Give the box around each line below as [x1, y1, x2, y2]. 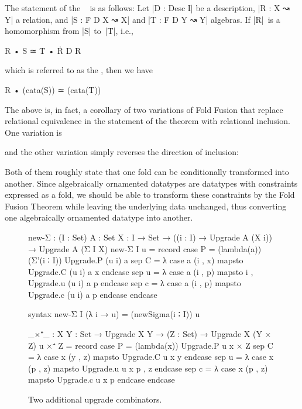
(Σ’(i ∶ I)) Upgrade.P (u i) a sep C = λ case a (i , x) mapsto [28, 254, 243, 266]
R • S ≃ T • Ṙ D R [5, 44, 81, 56]
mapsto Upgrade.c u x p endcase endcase [28, 373, 175, 386]
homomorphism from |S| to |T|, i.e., [5, 25, 133, 37]
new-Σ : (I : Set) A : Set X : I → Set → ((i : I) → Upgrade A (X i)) [28, 231, 272, 243]
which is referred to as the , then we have [5, 64, 153, 76]
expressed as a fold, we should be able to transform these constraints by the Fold [5, 188, 295, 201]
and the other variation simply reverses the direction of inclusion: [5, 146, 239, 158]
